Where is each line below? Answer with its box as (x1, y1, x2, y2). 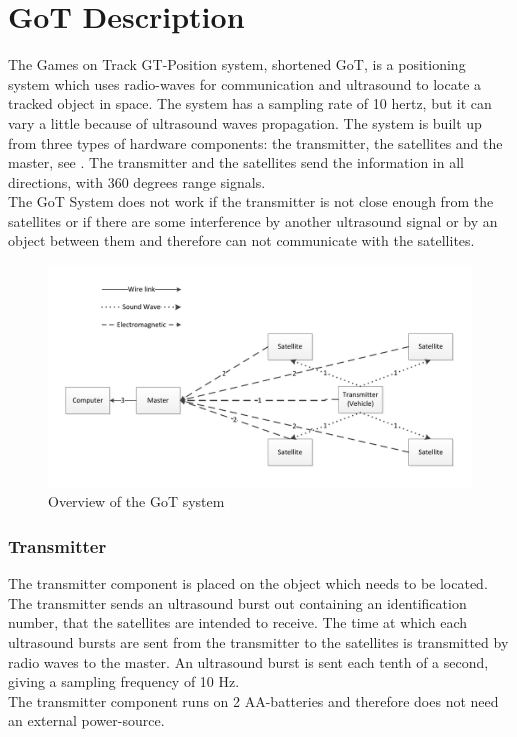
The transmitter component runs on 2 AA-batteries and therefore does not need (8, 690, 499, 711)
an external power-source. (8, 710, 165, 731)
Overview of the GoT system (48, 491, 225, 512)
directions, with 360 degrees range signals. (8, 171, 266, 192)
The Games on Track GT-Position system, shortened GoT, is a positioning (8, 54, 466, 75)
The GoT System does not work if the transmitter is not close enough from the (8, 191, 494, 212)
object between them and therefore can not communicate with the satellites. (8, 230, 475, 251)
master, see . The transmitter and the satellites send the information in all (8, 152, 464, 173)
